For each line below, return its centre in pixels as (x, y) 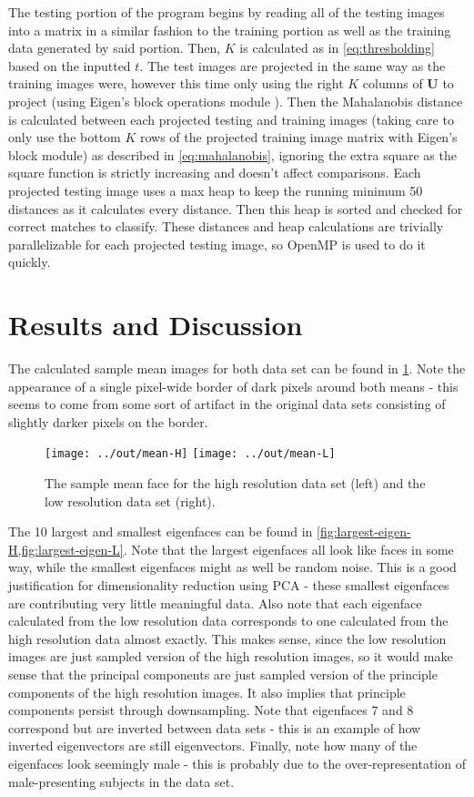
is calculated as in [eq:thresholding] (337, 48)
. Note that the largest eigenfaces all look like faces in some (288, 549)
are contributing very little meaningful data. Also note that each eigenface (215, 603)
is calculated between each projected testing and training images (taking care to (231, 119)
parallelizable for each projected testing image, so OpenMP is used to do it (217, 244)
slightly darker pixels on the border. (108, 421)
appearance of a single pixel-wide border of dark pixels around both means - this (233, 386)
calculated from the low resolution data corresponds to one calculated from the (228, 621)
